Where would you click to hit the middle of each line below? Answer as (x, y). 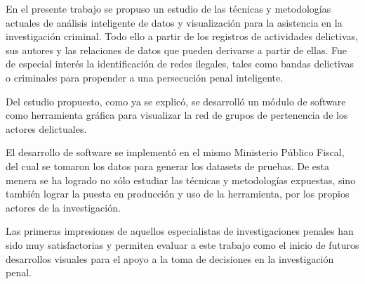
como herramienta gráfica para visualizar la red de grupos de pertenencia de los (177, 115)
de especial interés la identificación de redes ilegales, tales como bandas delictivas (180, 64)
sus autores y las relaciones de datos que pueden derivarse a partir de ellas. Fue (176, 50)
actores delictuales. (46, 128)
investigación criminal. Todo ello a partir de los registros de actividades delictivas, (182, 36)
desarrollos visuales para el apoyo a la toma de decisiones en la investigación (170, 258)
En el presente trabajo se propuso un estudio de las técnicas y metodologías (168, 8)
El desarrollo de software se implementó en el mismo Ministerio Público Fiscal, (175, 152)
